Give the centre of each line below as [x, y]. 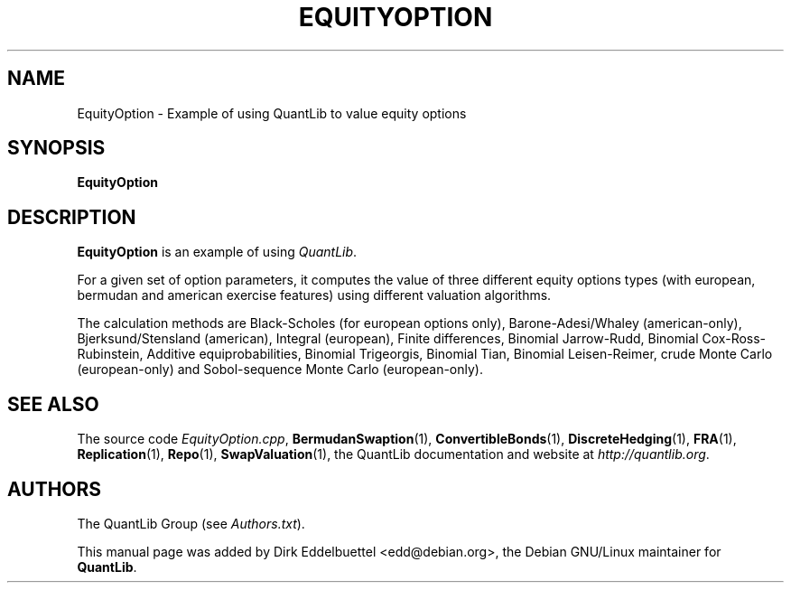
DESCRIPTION [72, 217]
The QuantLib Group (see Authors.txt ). [191, 523]
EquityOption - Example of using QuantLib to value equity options [272, 113]
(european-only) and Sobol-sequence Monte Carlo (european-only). [280, 370]
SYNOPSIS [56, 148]
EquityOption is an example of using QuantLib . [217, 252]
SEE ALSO [53, 404]
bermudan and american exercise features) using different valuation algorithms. [314, 295]
